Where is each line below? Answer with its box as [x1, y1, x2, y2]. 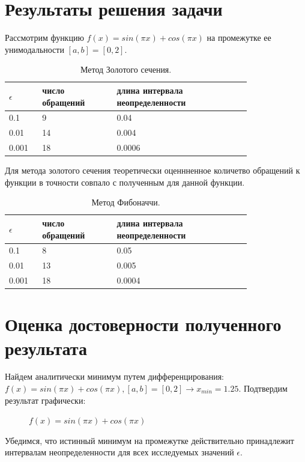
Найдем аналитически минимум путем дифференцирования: [5, 370, 224, 383]
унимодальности [5, 43, 64, 55]
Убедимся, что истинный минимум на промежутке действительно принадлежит [5, 434, 294, 446]
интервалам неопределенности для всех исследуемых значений [5, 446, 234, 458]
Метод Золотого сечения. [80, 63, 172, 76]
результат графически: [5, 394, 86, 406]
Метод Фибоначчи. [91, 196, 160, 208]
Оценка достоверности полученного [5, 312, 282, 336]
